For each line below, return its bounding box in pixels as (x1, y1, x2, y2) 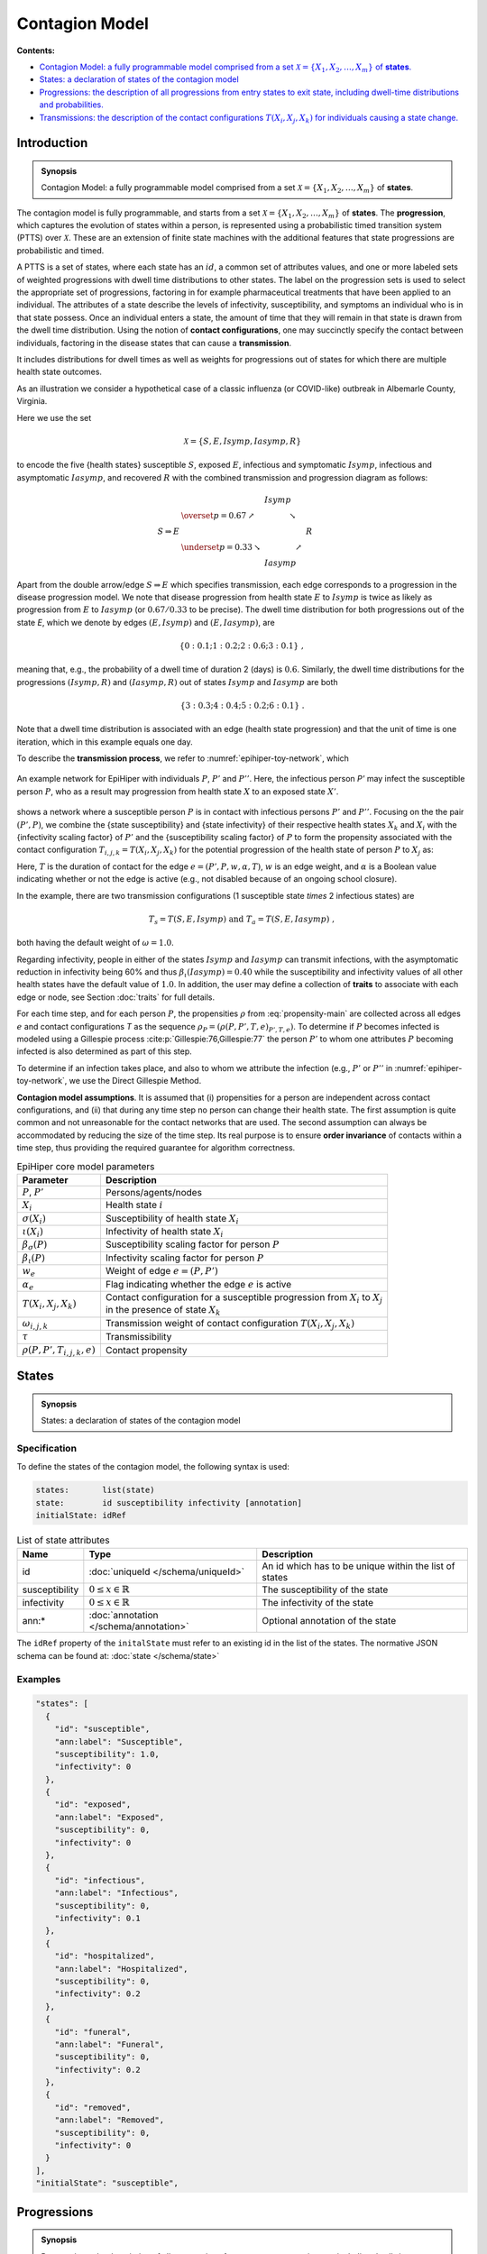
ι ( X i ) (22, 1226, 44, 1240)
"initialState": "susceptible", (35, 2178, 179, 2188)
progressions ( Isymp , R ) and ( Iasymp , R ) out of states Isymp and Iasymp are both (16, 676, 338, 687)
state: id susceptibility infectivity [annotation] (35, 1498, 302, 1507)
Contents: (16, 45, 56, 56)
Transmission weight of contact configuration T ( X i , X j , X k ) (105, 1316, 355, 1331)
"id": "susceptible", (54, 1724, 151, 1735)
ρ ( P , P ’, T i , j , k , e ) (22, 1343, 96, 1357)
